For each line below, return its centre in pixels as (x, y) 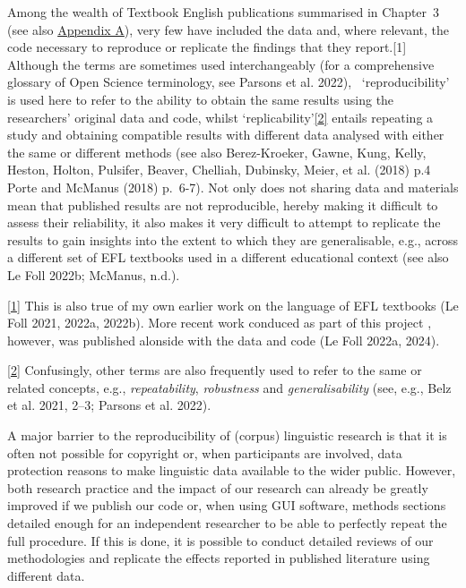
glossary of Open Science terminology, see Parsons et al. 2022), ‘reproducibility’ (229, 82)
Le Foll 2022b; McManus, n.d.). (94, 274)
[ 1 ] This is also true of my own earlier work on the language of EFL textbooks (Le (233, 305)
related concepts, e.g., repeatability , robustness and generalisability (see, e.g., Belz (229, 387)
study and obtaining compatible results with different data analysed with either (226, 135)
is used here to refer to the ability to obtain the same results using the (201, 99)
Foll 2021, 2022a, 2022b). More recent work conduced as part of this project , (220, 323)
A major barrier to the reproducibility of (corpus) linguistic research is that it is (227, 435)
